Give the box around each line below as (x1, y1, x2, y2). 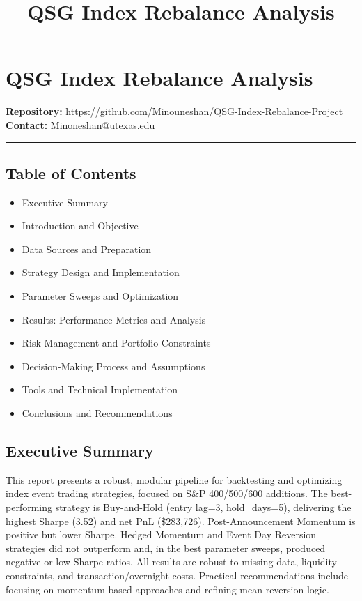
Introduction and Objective (22, 218, 139, 233)
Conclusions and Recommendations (22, 406, 173, 420)
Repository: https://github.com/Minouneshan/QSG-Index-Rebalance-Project (6, 104, 343, 119)
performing (6, 500, 52, 515)
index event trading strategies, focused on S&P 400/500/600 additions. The (6, 486, 328, 501)
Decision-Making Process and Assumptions (22, 358, 205, 373)
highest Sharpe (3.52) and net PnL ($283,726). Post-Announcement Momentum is (6, 513, 356, 528)
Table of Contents (6, 162, 136, 183)
